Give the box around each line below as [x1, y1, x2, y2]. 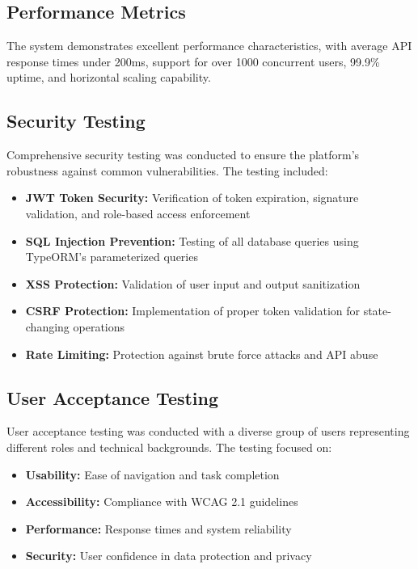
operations [73, 318, 125, 335]
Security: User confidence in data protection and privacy [25, 547, 312, 564]
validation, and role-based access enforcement [25, 204, 251, 221]
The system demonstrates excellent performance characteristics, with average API [6, 37, 412, 54]
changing [25, 318, 70, 335]
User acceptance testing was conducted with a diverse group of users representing [6, 423, 410, 440]
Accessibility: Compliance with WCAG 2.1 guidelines [25, 493, 298, 510]
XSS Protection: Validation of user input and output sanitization [25, 275, 361, 292]
